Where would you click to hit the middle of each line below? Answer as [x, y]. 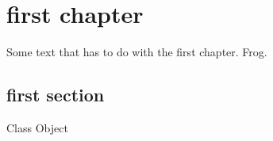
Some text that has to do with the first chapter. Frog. [137, 52]
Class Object [37, 127]
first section [56, 95]
